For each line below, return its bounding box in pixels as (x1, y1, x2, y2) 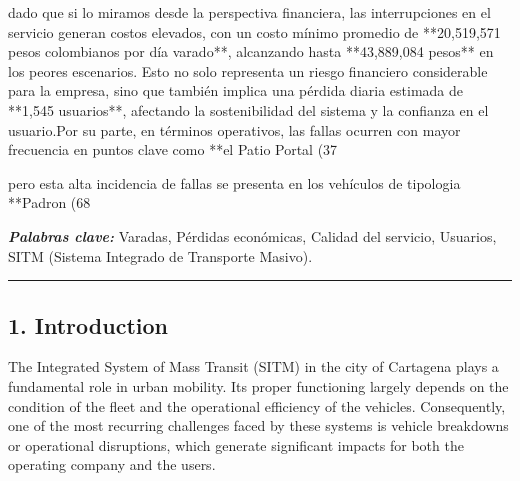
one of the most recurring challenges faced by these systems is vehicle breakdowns (8, 415, 509, 436)
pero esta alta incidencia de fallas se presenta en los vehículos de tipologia (8, 172, 461, 193)
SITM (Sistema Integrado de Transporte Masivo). (8, 245, 313, 266)
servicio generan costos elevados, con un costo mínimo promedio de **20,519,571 (8, 21, 501, 42)
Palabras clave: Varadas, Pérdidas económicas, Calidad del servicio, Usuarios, (8, 225, 497, 246)
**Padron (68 (8, 192, 91, 213)
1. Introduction (8, 309, 168, 340)
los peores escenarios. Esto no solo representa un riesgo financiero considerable (8, 60, 488, 81)
